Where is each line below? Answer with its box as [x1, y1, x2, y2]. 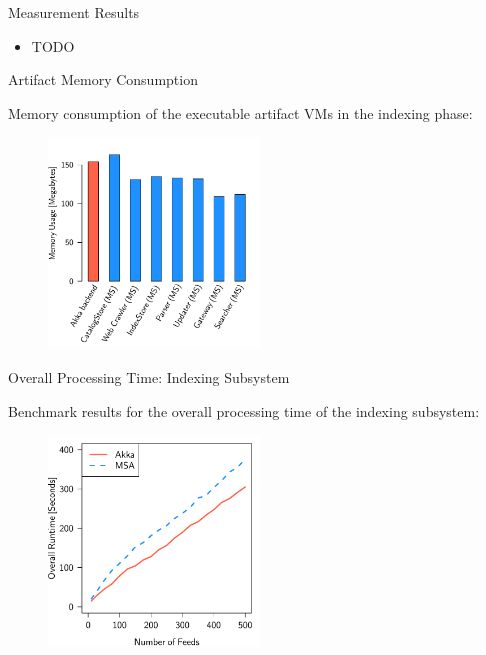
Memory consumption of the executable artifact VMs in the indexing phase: [8, 102, 473, 123]
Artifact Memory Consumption [8, 69, 198, 90]
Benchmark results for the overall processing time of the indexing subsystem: [8, 400, 480, 421]
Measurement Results [8, 2, 140, 22]
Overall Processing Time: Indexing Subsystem [8, 366, 290, 387]
